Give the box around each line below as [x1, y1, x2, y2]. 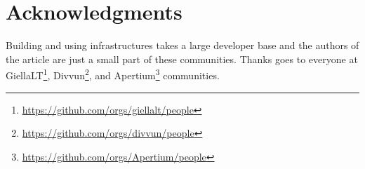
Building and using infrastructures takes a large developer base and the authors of [6, 38, 359, 53]
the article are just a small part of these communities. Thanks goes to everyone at [6, 51, 358, 66]
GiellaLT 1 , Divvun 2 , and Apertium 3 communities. [6, 66, 220, 82]
